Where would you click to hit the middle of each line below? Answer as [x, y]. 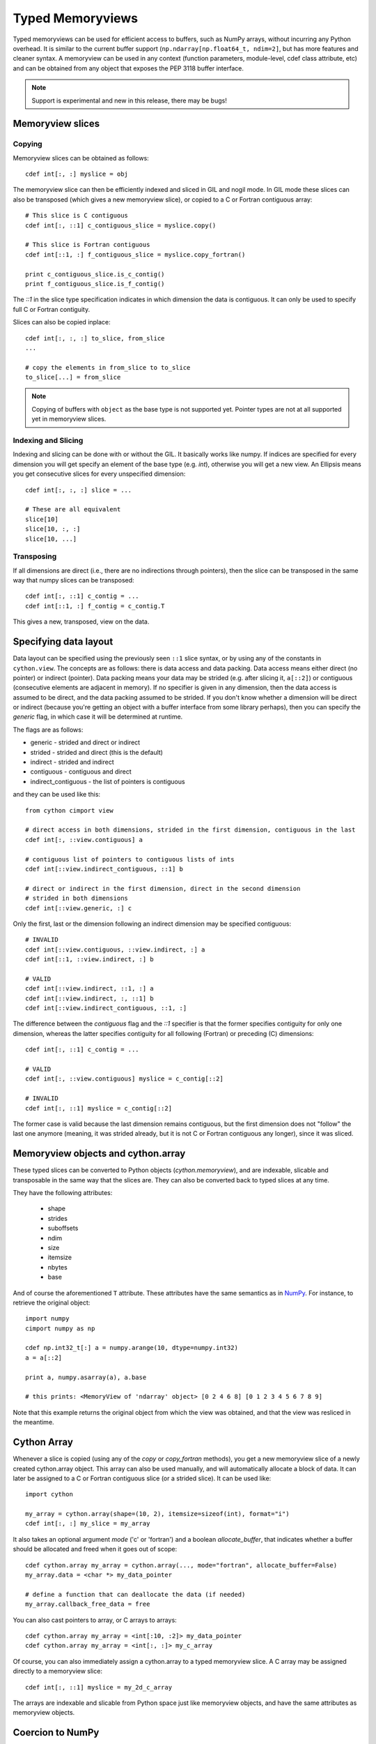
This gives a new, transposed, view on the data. [81, 622]
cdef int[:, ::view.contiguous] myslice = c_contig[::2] [125, 1079]
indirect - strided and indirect [72, 762]
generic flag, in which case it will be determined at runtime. [98, 717]
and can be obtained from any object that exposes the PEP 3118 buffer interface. [128, 68]
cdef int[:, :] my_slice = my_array [88, 1524]
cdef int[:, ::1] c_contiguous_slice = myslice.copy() [121, 225]
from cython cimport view [70, 810]
